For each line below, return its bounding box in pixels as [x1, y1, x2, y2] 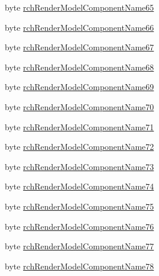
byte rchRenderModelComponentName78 [5, 259, 154, 272]
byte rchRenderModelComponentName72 [5, 140, 154, 153]
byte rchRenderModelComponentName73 [5, 160, 154, 172]
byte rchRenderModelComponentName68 [5, 60, 154, 73]
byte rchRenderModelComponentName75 [5, 200, 154, 212]
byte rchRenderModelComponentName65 [5, 1, 154, 13]
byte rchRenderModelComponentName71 [5, 120, 154, 133]
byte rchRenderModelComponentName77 [5, 240, 154, 252]
